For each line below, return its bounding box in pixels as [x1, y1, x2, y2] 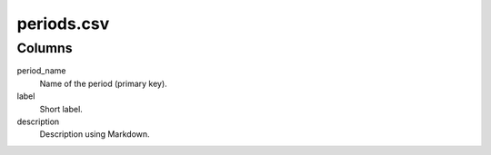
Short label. [39, 103, 84, 114]
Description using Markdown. [39, 129, 150, 140]
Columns [16, 40, 73, 56]
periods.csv [16, 14, 110, 34]
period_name [16, 65, 66, 76]
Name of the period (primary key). [39, 78, 167, 89]
